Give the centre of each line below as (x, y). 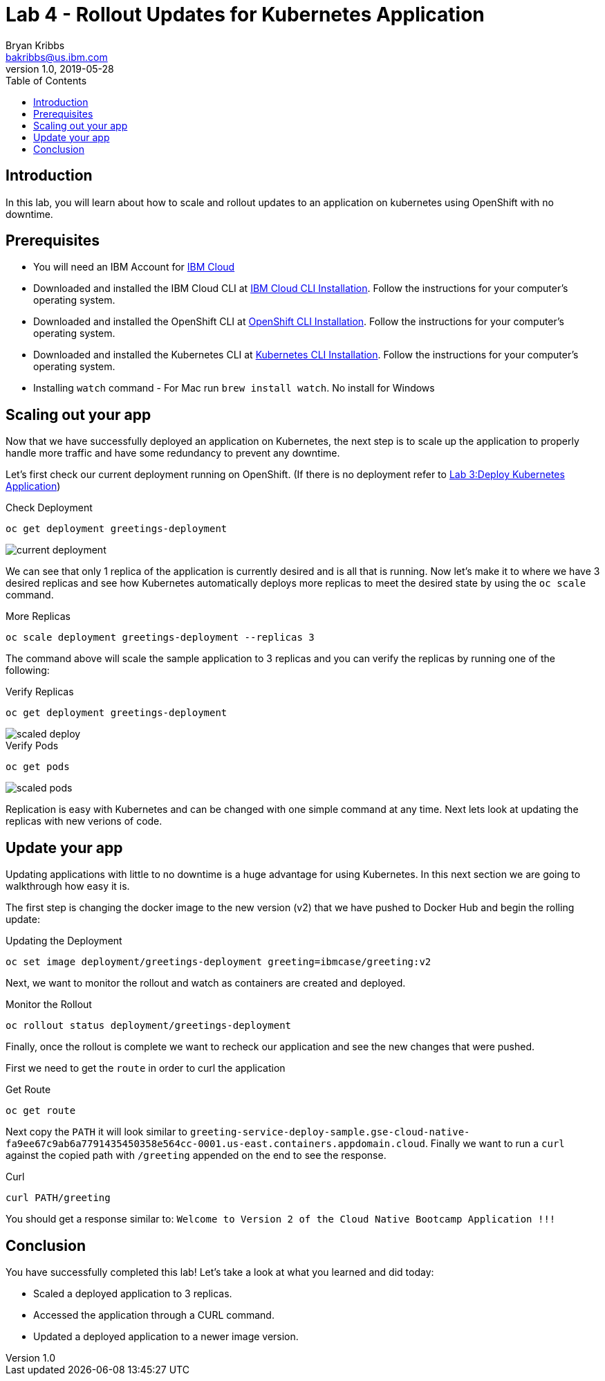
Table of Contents (46, 80)
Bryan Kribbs (35, 45)
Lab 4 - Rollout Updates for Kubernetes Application (245, 15)
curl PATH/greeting (58, 1198)
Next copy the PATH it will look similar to (96, 1132)
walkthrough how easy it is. (68, 886)
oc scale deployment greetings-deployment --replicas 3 (160, 638)
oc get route (41, 1111)
